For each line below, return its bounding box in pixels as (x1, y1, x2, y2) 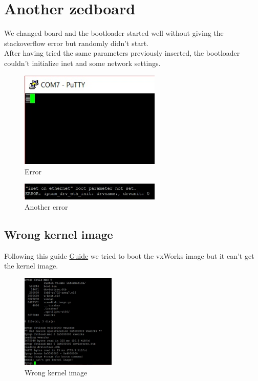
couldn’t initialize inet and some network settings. (4, 57, 161, 68)
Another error (25, 201, 68, 212)
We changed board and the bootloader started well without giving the (4, 28, 224, 38)
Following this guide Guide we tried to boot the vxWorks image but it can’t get (4, 250, 254, 261)
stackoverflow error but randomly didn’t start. (4, 37, 148, 48)
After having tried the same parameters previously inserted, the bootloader (4, 48, 240, 58)
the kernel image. (4, 260, 58, 271)
